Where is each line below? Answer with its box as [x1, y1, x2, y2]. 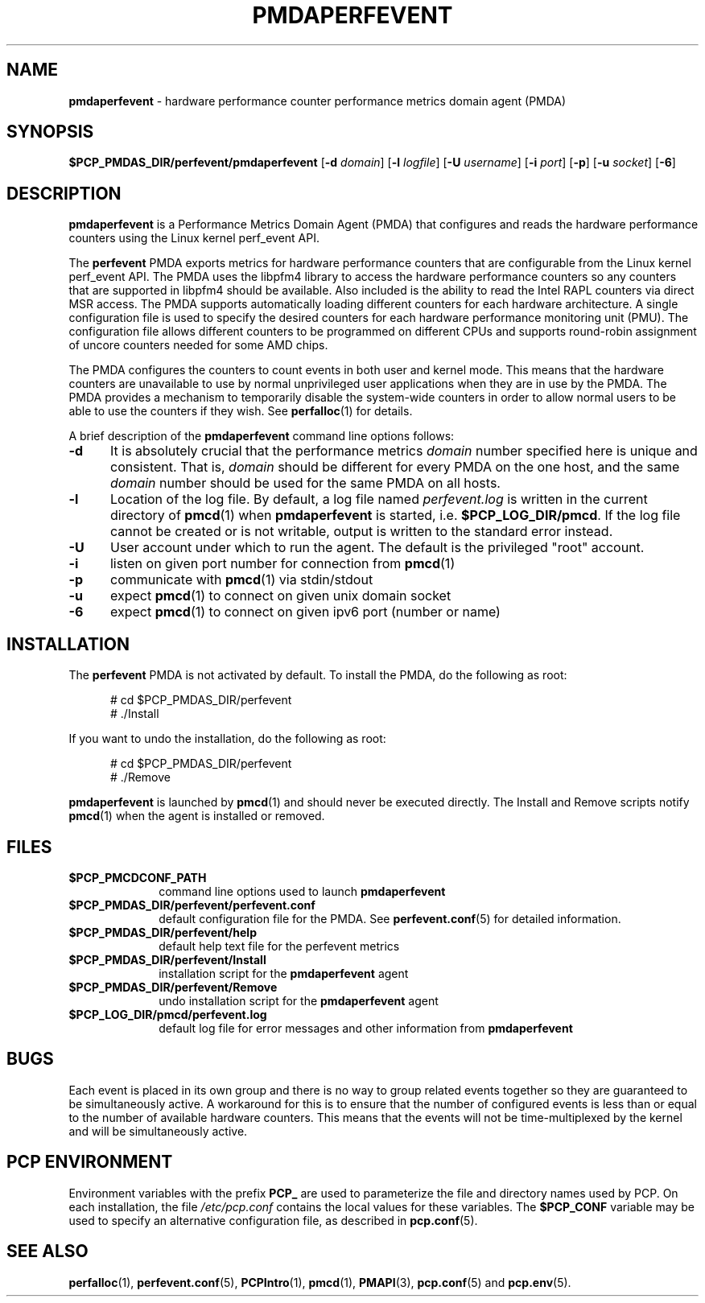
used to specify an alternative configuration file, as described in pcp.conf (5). [68, 1213, 478, 1227]
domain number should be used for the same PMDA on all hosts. [109, 475, 501, 492]
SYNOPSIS [6, 122, 94, 142]
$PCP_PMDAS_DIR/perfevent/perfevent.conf [68, 897, 315, 912]
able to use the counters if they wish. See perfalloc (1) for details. [68, 404, 413, 419]
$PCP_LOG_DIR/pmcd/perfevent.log [68, 1007, 267, 1021]
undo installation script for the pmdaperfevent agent [159, 993, 439, 1008]
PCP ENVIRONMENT [6, 1152, 173, 1173]
